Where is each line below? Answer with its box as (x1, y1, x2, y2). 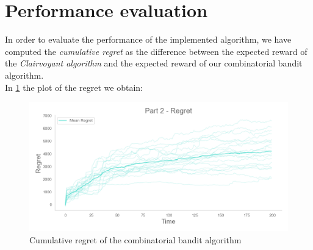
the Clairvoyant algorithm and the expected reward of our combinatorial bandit (5, 57, 303, 70)
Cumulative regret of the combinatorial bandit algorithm (29, 233, 242, 246)
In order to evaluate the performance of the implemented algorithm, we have (5, 33, 292, 46)
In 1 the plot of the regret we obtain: (5, 80, 143, 93)
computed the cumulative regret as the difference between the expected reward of (5, 45, 308, 57)
